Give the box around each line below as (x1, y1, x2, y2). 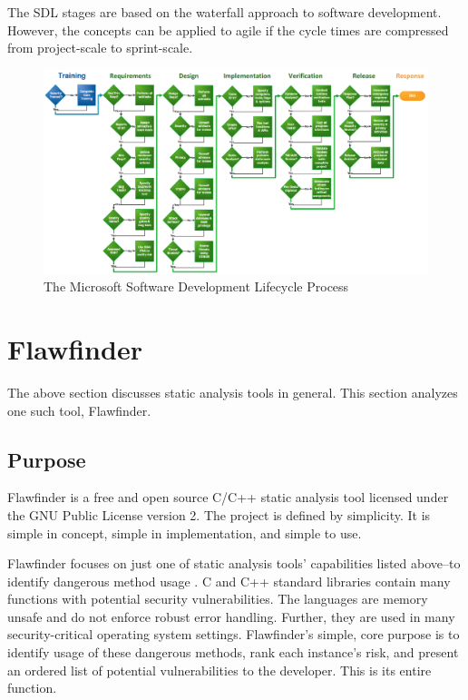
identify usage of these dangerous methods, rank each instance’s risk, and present (7, 643, 459, 662)
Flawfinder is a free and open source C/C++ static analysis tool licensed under (7, 488, 449, 507)
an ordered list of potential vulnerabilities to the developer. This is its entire (7, 660, 432, 679)
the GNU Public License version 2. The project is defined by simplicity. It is (7, 505, 431, 524)
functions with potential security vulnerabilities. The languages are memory (7, 589, 428, 608)
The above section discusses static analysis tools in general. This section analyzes (7, 382, 458, 401)
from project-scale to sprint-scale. (7, 38, 193, 57)
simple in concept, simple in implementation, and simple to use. (7, 523, 362, 542)
